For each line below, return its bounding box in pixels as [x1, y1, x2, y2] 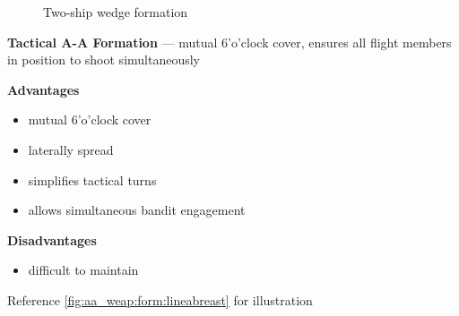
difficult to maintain [28, 260, 139, 279]
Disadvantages [7, 230, 97, 249]
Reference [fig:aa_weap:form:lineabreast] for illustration [7, 290, 313, 309]
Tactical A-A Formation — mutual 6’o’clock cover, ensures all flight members [7, 32, 452, 51]
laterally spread [28, 140, 114, 158]
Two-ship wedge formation [43, 3, 188, 21]
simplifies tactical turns [28, 170, 157, 189]
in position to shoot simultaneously [7, 50, 200, 69]
